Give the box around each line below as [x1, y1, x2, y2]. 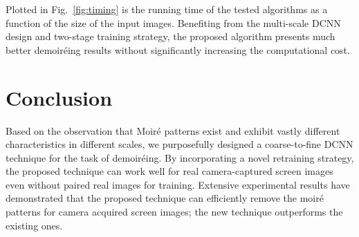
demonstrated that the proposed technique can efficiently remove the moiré [6, 191, 324, 205]
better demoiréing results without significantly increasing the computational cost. [6, 42, 350, 57]
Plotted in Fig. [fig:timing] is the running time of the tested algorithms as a [6, 2, 328, 16]
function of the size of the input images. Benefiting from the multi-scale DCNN [6, 15, 341, 30]
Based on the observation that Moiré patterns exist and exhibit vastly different [6, 123, 340, 138]
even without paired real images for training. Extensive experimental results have [6, 177, 350, 191]
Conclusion [6, 83, 113, 111]
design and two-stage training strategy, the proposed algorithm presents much [6, 29, 335, 44]
